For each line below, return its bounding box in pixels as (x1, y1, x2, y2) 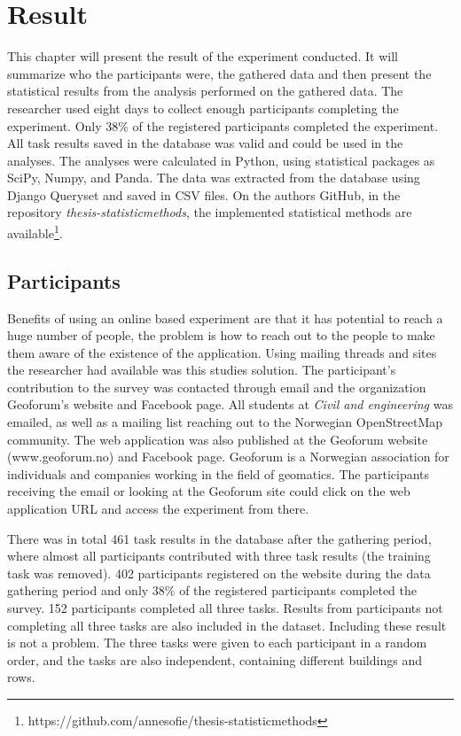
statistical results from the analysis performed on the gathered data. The (7, 81, 403, 100)
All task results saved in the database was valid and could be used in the (7, 134, 403, 152)
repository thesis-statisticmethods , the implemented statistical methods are (7, 203, 412, 221)
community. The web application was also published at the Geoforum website (7, 430, 428, 448)
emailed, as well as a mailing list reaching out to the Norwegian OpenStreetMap (7, 413, 443, 431)
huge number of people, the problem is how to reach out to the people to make (7, 326, 435, 345)
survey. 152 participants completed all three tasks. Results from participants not (7, 599, 443, 617)
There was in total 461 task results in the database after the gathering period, (7, 529, 432, 547)
